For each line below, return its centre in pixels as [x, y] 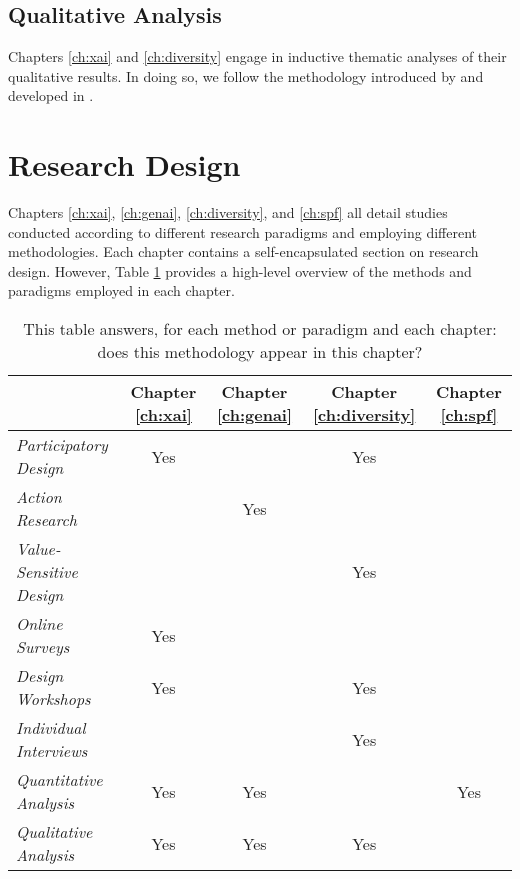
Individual [51, 728]
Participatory [62, 445]
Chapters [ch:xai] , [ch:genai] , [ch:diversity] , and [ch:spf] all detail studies [228, 212]
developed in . [51, 95]
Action [39, 497]
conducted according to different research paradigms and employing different [242, 231]
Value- [38, 549]
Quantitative [59, 780]
